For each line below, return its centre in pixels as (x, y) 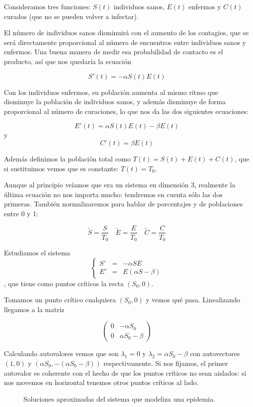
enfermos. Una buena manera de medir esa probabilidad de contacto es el (114, 52)
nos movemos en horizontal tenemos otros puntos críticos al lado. (101, 382)
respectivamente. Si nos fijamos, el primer (166, 363)
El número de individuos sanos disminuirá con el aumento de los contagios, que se (126, 33)
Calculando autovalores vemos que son (61, 353)
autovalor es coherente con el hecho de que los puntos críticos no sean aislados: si (125, 373)
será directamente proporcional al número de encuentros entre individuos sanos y (125, 42)
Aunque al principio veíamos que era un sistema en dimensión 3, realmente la (120, 185)
